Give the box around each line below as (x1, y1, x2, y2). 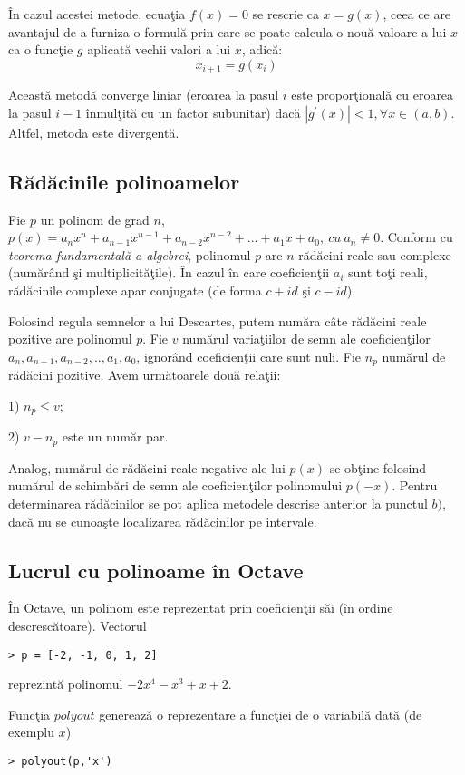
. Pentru (392, 476, 438, 495)
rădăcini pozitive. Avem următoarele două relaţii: (8, 365, 281, 384)
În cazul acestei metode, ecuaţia (8, 5, 186, 23)
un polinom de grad (40, 209, 150, 228)
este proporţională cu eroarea (291, 85, 454, 104)
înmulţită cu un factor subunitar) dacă (85, 102, 301, 121)
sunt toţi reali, (347, 263, 428, 282)
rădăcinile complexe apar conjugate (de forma (8, 281, 262, 299)
